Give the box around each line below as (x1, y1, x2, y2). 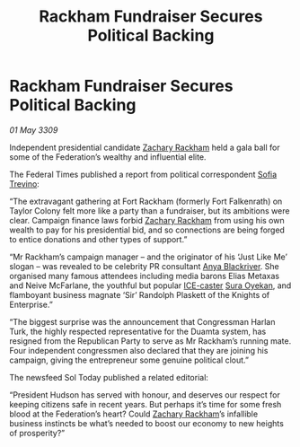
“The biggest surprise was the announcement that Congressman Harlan (9, 316, 276, 327)
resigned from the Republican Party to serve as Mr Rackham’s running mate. (9, 335, 292, 346)
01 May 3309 (9, 124, 58, 136)
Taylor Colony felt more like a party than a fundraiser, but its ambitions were (9, 205, 290, 216)
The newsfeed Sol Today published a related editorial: (9, 372, 209, 382)
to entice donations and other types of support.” (9, 233, 188, 244)
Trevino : (9, 178, 40, 189)
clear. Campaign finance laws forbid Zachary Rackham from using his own (9, 215, 285, 225)
